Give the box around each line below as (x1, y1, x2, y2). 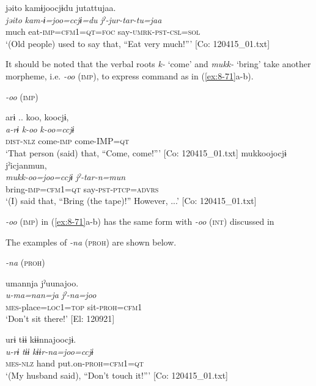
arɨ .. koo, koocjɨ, (6, 111, 69, 123)
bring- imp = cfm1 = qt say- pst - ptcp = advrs (6, 182, 159, 195)
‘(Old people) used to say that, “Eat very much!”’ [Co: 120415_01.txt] (6, 37, 270, 49)
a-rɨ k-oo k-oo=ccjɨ (6, 122, 75, 135)
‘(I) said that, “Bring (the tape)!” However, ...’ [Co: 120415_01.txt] (6, 194, 257, 207)
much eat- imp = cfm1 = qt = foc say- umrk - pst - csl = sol (6, 25, 200, 38)
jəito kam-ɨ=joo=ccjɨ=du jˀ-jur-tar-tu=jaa (6, 13, 162, 26)
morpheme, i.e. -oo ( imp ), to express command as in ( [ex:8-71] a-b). (6, 69, 254, 82)
